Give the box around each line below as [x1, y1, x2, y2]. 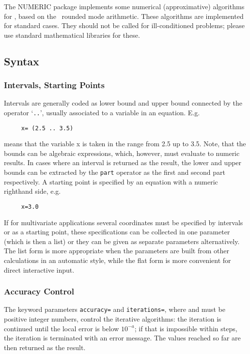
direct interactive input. [4, 264, 75, 275]
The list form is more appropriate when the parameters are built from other [4, 246, 229, 256]
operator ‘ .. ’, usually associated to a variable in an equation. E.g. [4, 107, 200, 117]
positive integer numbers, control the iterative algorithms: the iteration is [4, 314, 221, 323]
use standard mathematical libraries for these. [4, 30, 140, 40]
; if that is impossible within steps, [134, 323, 237, 333]
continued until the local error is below [4, 323, 119, 333]
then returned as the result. [4, 342, 86, 352]
